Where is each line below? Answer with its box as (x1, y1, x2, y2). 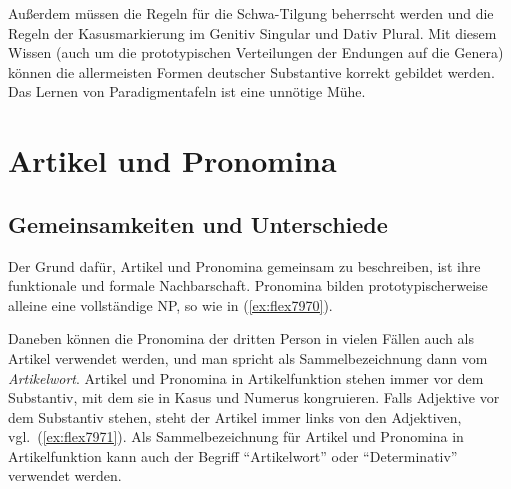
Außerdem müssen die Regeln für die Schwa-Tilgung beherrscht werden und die (8, 3, 494, 23)
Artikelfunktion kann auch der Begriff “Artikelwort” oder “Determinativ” (8, 445, 458, 466)
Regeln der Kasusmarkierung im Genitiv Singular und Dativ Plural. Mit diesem (8, 22, 497, 43)
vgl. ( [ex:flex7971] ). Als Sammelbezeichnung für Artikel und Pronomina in (8, 426, 464, 447)
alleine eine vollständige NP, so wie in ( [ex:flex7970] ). (8, 294, 333, 315)
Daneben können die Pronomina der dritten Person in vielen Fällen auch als (8, 328, 474, 349)
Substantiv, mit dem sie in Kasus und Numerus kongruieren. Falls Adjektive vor (8, 387, 500, 408)
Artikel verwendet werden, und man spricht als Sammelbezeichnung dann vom (8, 347, 488, 368)
